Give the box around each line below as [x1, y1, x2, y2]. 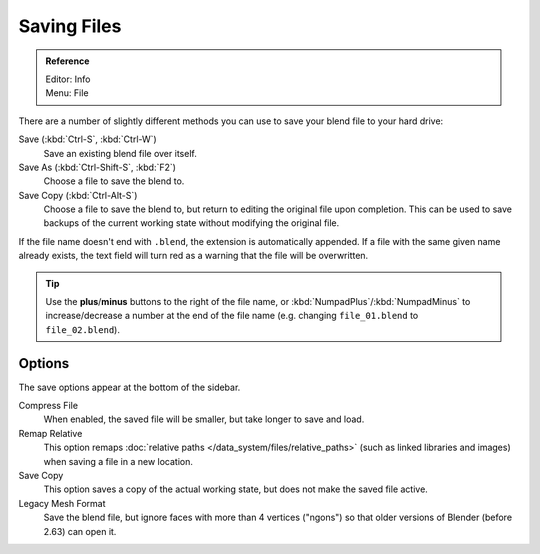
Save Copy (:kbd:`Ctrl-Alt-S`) [18, 189, 138, 201]
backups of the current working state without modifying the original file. [43, 217, 340, 229]
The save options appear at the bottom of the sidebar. [18, 381, 241, 393]
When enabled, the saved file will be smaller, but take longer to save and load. [43, 413, 365, 425]
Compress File [18, 400, 79, 412]
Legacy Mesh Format [18, 497, 106, 509]
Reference [45, 55, 90, 67]
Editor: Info [45, 73, 91, 85]
